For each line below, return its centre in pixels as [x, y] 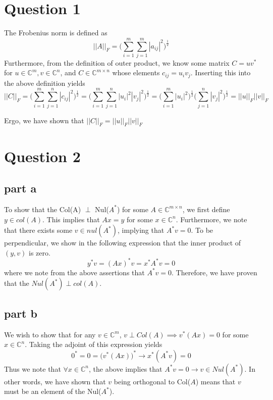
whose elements [136, 72]
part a [20, 188]
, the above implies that [125, 368]
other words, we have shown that [55, 381]
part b [21, 313]
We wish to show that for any [50, 334]
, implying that [141, 230]
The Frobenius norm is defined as [56, 33]
